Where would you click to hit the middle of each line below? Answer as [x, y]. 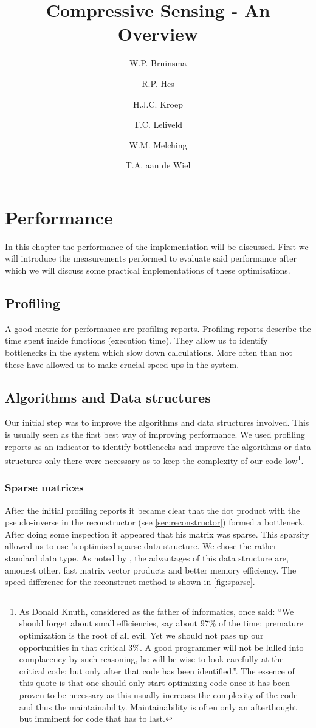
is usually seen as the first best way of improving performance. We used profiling [155, 434]
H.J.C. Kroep [158, 104]
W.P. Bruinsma [158, 63]
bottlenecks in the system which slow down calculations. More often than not [149, 352]
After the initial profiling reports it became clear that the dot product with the [153, 510]
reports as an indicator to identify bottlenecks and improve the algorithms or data [158, 446]
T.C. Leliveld [158, 124]
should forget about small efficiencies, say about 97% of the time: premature [161, 623]
